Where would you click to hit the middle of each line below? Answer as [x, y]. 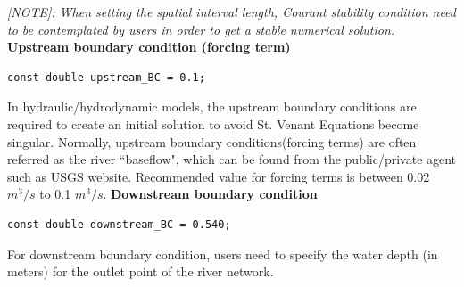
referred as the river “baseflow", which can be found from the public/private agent [232, 159]
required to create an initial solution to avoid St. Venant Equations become [213, 123]
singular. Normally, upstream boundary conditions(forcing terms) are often [212, 141]
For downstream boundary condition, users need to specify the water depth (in [223, 254]
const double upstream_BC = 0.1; [106, 77]
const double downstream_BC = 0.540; [119, 224]
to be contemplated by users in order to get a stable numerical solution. [201, 29]
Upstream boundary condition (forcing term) [149, 47]
